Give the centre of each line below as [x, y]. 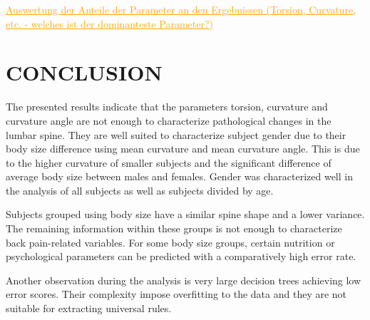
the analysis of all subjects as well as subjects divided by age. [140, 190]
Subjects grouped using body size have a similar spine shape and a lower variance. [185, 214]
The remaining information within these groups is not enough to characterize [174, 228]
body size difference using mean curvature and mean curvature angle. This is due [183, 149]
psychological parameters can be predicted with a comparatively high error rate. [181, 256]
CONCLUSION [84, 72]
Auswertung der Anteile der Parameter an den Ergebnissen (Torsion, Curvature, [181, 9]
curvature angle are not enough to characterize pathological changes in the [169, 120]
